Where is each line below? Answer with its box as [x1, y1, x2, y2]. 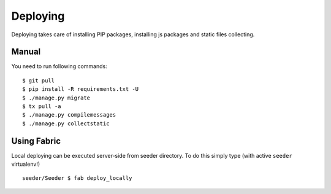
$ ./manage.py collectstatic [22, 120, 110, 127]
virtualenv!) [11, 160, 40, 168]
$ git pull [22, 77, 55, 84]
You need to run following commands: [11, 63, 107, 70]
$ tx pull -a [22, 103, 61, 110]
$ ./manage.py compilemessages [22, 111, 116, 118]
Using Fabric [11, 136, 61, 146]
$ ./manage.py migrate [22, 94, 91, 101]
